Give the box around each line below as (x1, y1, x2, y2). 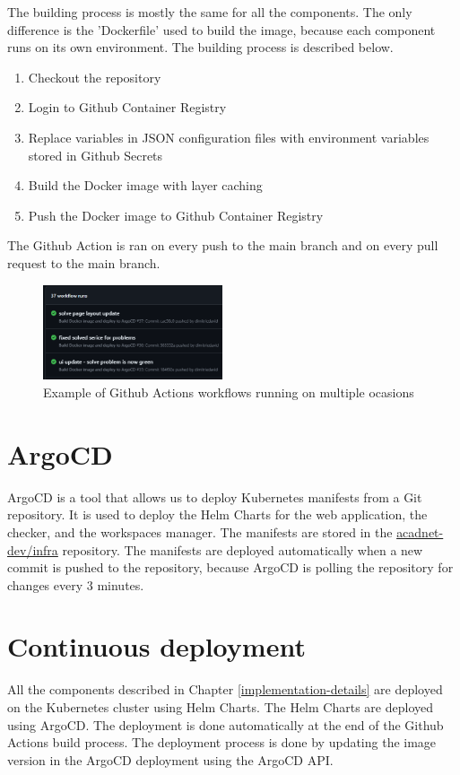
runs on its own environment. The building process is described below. (7, 38, 394, 57)
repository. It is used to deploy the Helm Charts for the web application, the (7, 505, 428, 524)
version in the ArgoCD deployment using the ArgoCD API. (7, 750, 334, 769)
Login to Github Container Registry (28, 98, 227, 117)
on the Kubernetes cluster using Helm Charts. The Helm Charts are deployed (7, 698, 433, 717)
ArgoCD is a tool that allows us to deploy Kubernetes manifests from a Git (7, 487, 422, 506)
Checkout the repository (28, 67, 161, 86)
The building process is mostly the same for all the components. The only (7, 3, 412, 21)
